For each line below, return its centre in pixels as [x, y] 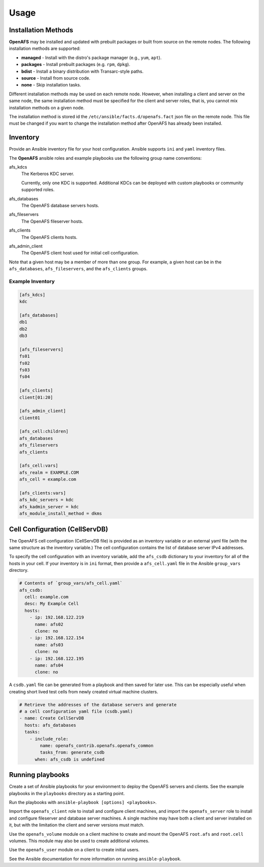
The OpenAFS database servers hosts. [60, 206]
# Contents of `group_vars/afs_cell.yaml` [71, 583]
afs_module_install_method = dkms [61, 514]
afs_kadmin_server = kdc [49, 507]
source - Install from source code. [56, 78]
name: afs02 [49, 624]
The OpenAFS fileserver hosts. [52, 221]
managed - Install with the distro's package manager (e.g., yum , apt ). [91, 57]
